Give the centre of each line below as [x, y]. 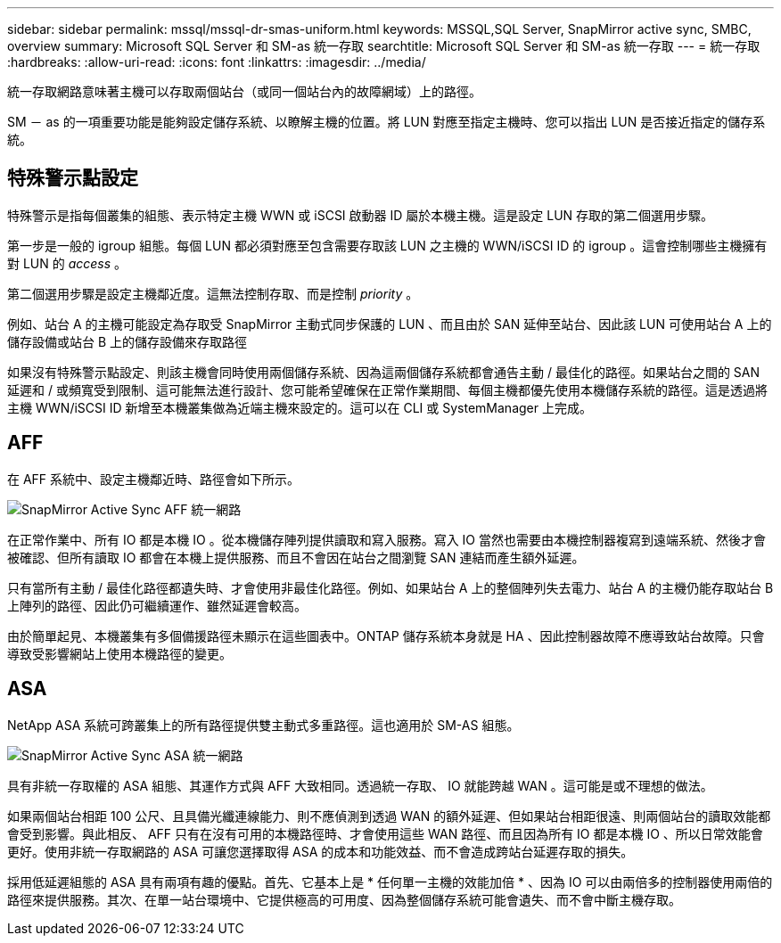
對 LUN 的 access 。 [67, 263]
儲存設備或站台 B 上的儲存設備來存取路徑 [127, 341]
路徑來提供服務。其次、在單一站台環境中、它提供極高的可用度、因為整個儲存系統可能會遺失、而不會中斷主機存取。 [344, 899]
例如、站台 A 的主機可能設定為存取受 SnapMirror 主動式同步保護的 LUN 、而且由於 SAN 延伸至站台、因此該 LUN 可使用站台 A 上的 [390, 324]
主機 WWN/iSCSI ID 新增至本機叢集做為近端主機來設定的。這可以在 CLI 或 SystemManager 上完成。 [300, 407]
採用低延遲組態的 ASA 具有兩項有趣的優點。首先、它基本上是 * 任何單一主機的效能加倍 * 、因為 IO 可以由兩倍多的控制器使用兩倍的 [390, 881]
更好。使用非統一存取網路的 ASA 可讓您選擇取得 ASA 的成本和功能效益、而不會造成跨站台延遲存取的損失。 [321, 851]
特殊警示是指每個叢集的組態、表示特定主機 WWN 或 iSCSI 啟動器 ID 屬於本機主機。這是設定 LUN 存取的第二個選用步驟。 [361, 215]
